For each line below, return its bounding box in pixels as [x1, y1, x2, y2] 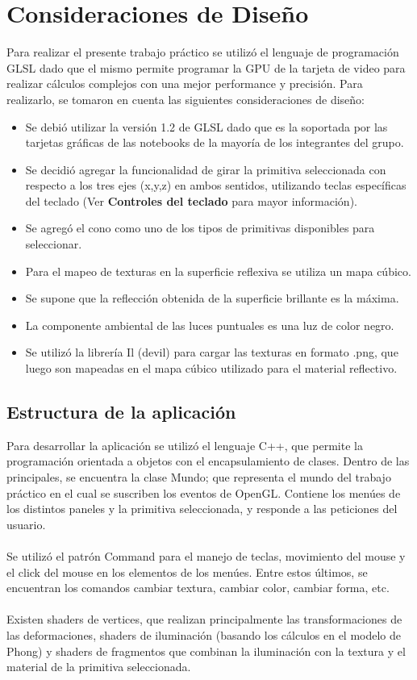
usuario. [6, 515, 46, 532]
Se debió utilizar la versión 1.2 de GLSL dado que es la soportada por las [25, 118, 388, 135]
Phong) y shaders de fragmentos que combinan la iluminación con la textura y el [6, 642, 406, 659]
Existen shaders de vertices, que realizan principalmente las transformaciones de [6, 611, 402, 628]
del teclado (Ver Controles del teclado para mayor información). [25, 192, 357, 209]
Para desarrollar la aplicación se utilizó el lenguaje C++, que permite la [6, 436, 363, 453]
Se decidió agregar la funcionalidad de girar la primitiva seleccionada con [25, 161, 386, 177]
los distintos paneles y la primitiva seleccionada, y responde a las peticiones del [6, 500, 398, 517]
